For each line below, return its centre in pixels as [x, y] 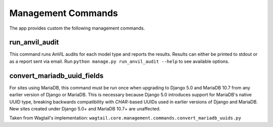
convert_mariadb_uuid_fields [56, 76]
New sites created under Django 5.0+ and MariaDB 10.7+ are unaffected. [85, 108]
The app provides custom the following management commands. [77, 28]
